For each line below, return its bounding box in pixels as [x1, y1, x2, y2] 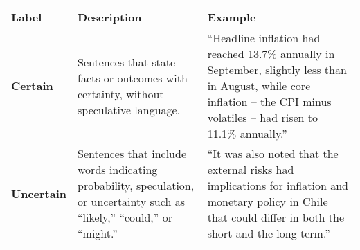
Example [207, 9, 256, 25]
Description [78, 9, 142, 25]
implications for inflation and [207, 177, 348, 193]
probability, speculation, [78, 177, 195, 193]
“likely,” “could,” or [78, 209, 172, 225]
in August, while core [207, 78, 311, 93]
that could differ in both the [207, 209, 345, 225]
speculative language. [78, 101, 181, 118]
